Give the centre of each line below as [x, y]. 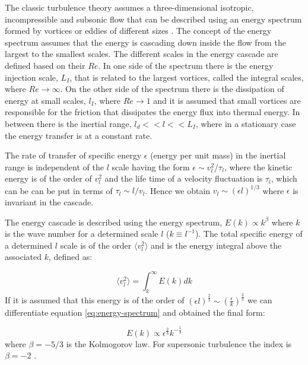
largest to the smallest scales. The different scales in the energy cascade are [142, 54]
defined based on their [45, 65]
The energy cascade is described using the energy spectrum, [114, 222]
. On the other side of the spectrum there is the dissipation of [172, 89]
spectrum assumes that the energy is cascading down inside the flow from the [145, 42]
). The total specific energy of [249, 234]
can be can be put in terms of [59, 190]
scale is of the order [96, 245]
